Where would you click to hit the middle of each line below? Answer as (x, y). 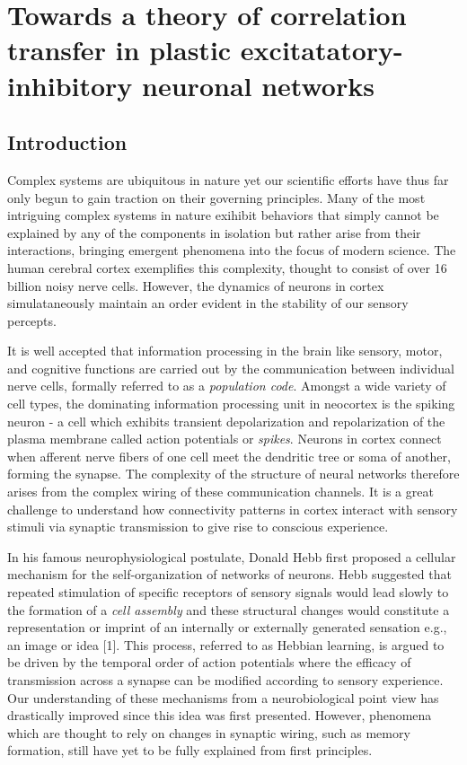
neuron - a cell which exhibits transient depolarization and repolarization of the (226, 421)
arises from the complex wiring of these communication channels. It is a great (220, 492)
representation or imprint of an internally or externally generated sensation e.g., (227, 627)
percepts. (32, 320)
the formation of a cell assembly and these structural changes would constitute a (229, 609)
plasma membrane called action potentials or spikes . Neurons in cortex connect (225, 439)
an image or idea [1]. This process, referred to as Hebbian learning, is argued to (226, 644)
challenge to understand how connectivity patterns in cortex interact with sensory (233, 509)
